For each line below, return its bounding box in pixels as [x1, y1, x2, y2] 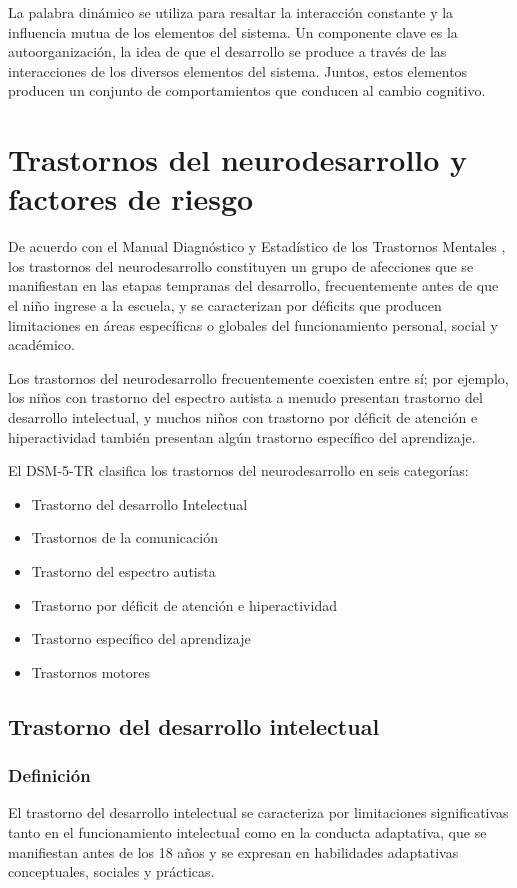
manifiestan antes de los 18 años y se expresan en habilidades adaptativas [8, 841, 459, 862]
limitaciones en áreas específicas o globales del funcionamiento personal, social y [8, 314, 498, 335]
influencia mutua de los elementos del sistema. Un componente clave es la [8, 21, 458, 42]
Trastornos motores [31, 661, 150, 682]
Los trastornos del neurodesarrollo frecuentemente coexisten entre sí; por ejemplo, [8, 367, 509, 388]
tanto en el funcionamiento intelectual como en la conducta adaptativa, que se [8, 821, 487, 842]
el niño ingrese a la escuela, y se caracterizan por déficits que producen [8, 295, 442, 316]
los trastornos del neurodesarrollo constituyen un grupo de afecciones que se [8, 255, 474, 276]
